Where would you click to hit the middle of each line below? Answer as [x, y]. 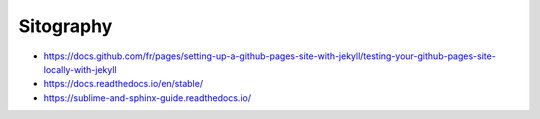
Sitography [65, 26]
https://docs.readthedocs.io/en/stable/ [123, 84]
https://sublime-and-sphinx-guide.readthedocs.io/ [147, 97]
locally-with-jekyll [80, 69]
